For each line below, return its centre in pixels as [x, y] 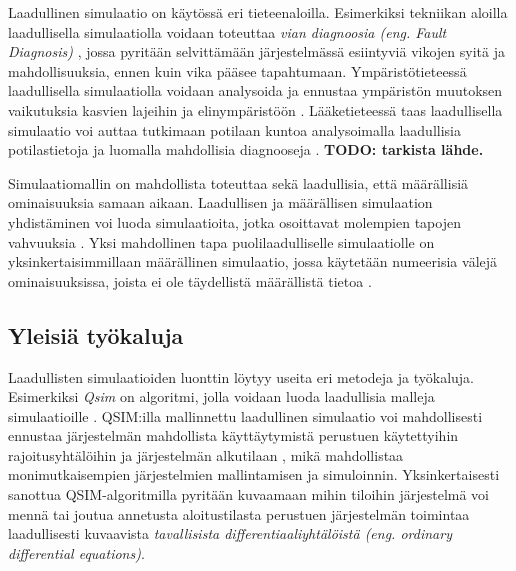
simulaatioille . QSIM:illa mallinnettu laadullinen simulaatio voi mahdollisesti [245, 415]
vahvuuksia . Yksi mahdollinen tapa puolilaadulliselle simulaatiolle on [221, 241]
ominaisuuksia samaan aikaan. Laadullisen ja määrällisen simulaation [220, 202]
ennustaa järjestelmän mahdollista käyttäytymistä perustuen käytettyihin [233, 435]
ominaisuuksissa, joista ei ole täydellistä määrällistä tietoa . [190, 280]
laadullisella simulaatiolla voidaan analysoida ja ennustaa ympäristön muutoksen [255, 90]
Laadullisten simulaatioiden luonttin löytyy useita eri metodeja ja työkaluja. [241, 376]
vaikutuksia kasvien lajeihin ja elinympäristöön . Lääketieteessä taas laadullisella [255, 109]
